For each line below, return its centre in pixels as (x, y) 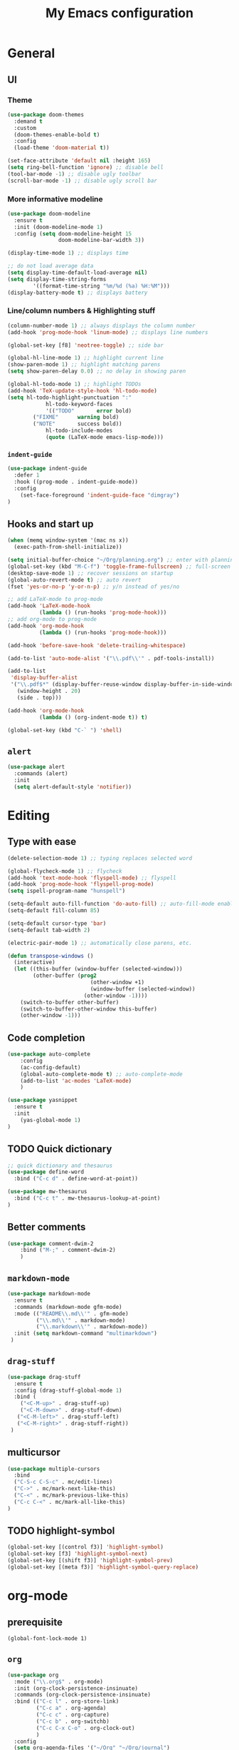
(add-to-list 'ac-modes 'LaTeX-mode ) (76, 1081)
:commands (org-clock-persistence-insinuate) (83, 1695)
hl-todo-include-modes (79, 431)
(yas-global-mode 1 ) (51, 1120)
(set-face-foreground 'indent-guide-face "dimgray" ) (100, 495)
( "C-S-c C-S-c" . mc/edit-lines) (63, 1482)
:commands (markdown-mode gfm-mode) (68, 1307)
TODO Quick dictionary (60, 1149)
